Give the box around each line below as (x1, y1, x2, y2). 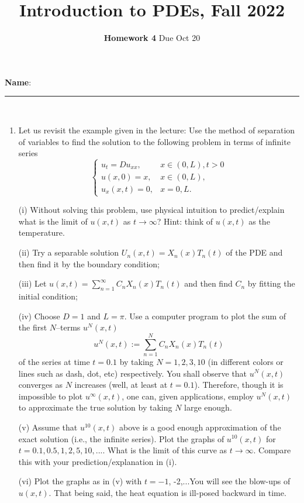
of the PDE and (226, 246, 283, 259)
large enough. (184, 401, 232, 414)
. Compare (253, 444, 291, 456)
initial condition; (18, 290, 78, 302)
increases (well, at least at (74, 378, 168, 391)
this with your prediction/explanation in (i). (18, 455, 177, 467)
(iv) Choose (18, 309, 60, 322)
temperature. (18, 226, 65, 239)
